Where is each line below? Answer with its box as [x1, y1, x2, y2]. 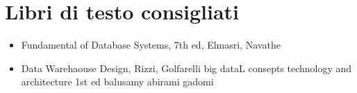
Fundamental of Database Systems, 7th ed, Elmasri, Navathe [21, 37, 281, 52]
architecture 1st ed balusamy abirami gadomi [21, 74, 214, 89]
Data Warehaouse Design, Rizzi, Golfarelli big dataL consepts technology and [21, 60, 352, 75]
